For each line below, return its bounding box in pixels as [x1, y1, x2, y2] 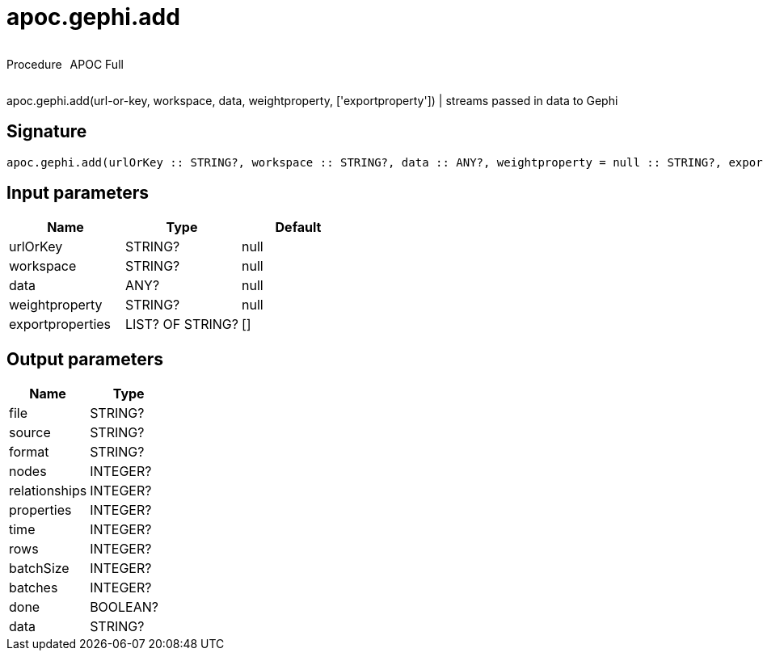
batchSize [9, 560, 70, 577]
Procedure [6, 57, 62, 71]
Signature [6, 121, 87, 142]
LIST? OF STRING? [124, 316, 238, 333]
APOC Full [70, 57, 124, 71]
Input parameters [6, 183, 150, 204]
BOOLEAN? [90, 599, 158, 616]
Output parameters [6, 348, 163, 369]
